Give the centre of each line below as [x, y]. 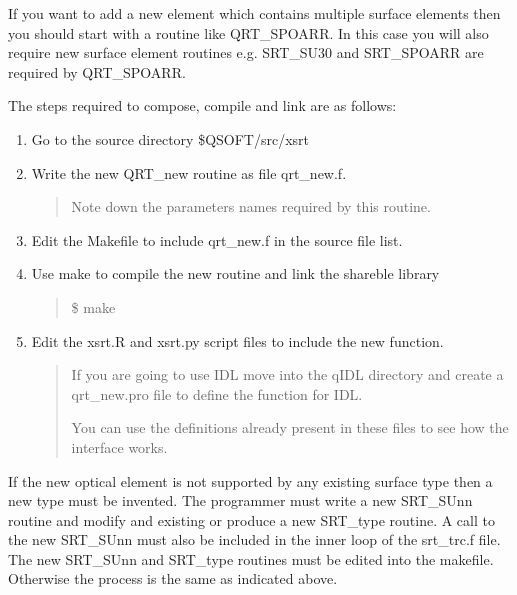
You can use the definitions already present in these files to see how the [290, 427]
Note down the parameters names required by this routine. [251, 206]
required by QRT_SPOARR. [97, 71]
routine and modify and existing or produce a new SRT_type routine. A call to [251, 519]
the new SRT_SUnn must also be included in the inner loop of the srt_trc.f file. [254, 539]
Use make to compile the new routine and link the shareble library [235, 273]
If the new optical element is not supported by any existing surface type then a [250, 480]
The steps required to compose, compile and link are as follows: [202, 105]
